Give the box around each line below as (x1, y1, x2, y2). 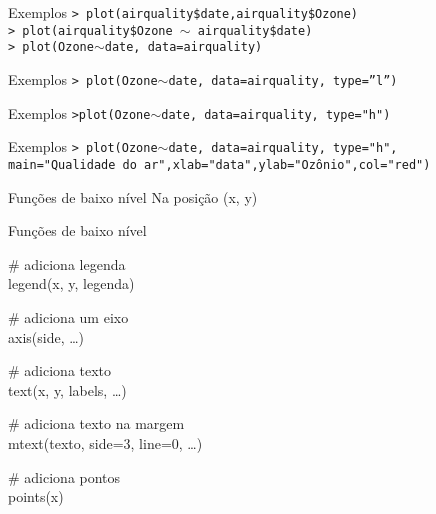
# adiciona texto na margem (8, 413, 185, 434)
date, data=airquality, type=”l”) (168, 73, 398, 88)
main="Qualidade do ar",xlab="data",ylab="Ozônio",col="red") (8, 157, 431, 172)
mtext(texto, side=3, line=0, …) (8, 432, 203, 453)
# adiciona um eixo (8, 306, 129, 327)
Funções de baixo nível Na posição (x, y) (8, 186, 258, 207)
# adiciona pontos (8, 466, 121, 487)
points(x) (8, 486, 64, 507)
